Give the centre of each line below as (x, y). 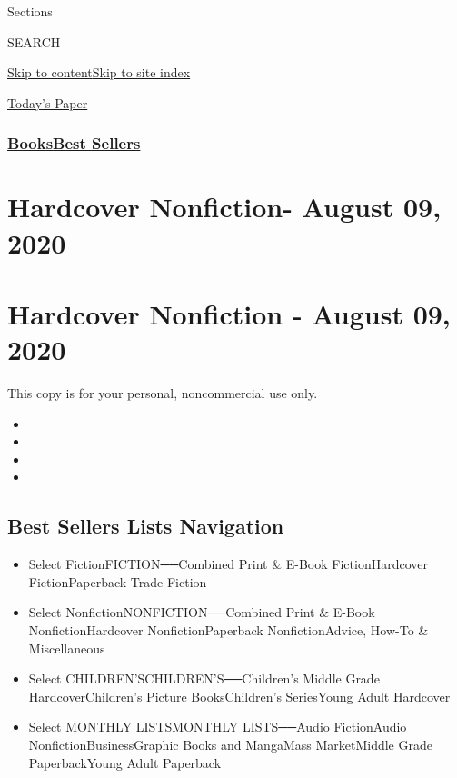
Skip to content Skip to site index (99, 72)
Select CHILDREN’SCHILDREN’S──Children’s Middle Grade (204, 678)
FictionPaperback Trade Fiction (118, 581)
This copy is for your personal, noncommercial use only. (163, 393)
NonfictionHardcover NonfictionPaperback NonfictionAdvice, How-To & (228, 630)
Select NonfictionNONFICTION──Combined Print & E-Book (202, 612)
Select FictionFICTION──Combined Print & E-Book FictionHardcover (228, 564)
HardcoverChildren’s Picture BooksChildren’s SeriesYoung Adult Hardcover (239, 696)
